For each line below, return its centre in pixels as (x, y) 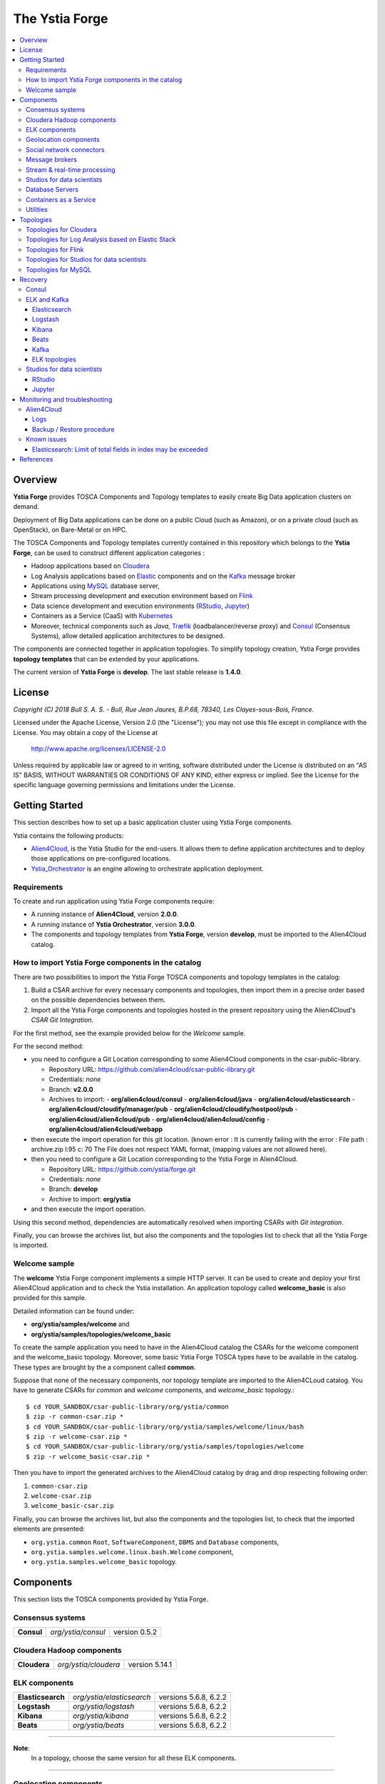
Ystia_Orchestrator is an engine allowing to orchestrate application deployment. (147, 868)
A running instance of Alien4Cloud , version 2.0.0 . (105, 914)
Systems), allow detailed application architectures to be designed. (128, 636)
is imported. (31, 1245)
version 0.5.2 (135, 1632)
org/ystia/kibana (101, 1715)
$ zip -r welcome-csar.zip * (77, 1437)
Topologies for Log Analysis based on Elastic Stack (101, 240)
